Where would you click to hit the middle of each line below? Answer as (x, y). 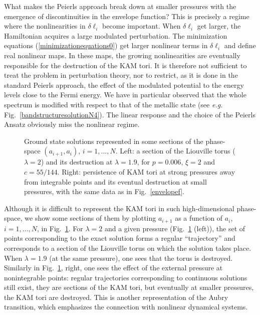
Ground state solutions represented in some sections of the (114, 141)
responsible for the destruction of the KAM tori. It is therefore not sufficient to (125, 65)
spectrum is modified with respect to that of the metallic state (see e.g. (113, 104)
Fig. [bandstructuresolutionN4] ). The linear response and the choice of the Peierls (130, 114)
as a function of (199, 218)
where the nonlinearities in (45, 26)
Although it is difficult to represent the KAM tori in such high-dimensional (119, 208)
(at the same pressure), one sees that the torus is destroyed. (141, 258)
